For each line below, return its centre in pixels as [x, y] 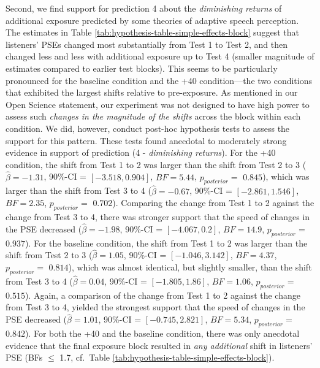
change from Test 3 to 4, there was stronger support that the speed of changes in [158, 216]
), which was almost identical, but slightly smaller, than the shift [190, 266]
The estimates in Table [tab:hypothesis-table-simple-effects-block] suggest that [152, 32]
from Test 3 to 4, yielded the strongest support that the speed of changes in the [155, 307]
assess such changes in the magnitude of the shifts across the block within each [153, 116]
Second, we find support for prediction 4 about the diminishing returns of [144, 8]
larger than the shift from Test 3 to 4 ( [78, 190]
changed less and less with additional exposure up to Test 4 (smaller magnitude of [160, 56]
